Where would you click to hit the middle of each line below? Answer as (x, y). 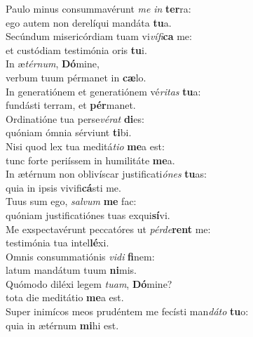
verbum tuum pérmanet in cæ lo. (76, 77)
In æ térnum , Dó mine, (53, 64)
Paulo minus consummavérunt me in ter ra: (98, 8)
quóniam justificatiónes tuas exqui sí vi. (88, 214)
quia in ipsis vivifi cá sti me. (63, 187)
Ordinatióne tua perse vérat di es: (75, 118)
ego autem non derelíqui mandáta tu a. (89, 22)
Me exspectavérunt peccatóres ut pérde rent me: (108, 229)
